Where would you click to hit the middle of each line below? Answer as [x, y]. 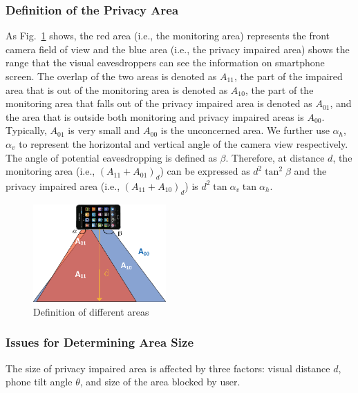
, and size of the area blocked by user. [160, 382]
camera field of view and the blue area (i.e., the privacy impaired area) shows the [178, 49]
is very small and [104, 130]
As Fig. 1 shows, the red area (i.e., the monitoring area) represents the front [168, 36]
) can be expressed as [205, 171]
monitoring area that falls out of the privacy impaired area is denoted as [159, 103]
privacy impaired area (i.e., [63, 185]
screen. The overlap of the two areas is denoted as [111, 76]
